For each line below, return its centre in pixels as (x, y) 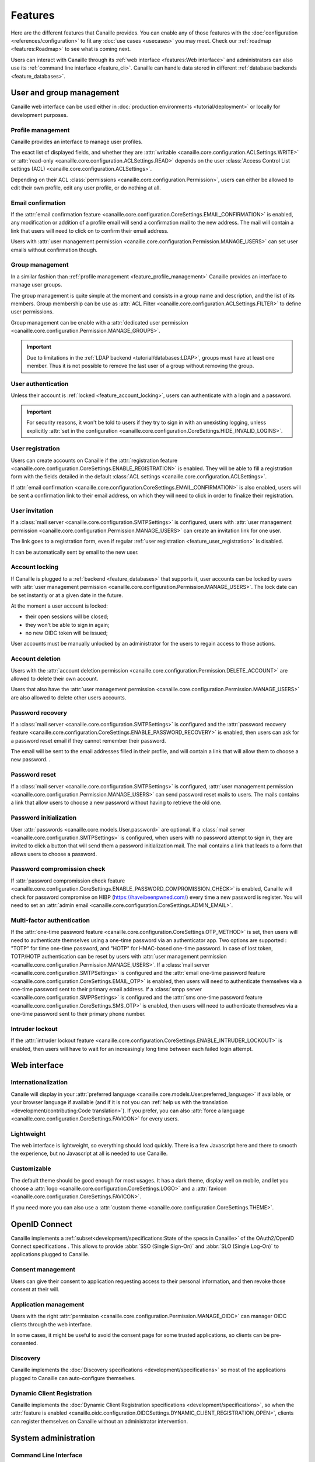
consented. (24, 1343)
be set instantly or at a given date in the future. (67, 595)
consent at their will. (35, 1289)
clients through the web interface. (51, 1324)
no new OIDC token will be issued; (66, 633)
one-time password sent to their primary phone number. (78, 1014)
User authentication (40, 384)
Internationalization (39, 1082)
